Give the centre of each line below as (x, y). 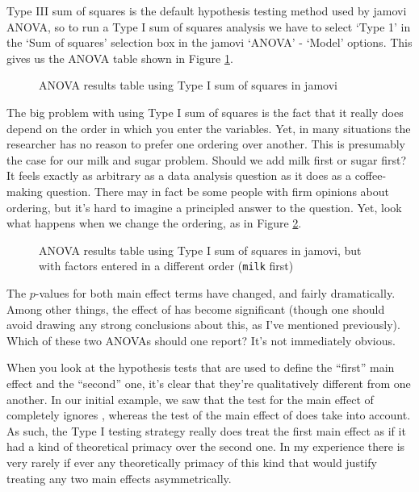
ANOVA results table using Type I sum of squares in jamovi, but (200, 250)
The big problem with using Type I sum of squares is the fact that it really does (205, 112)
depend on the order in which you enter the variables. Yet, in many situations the (209, 128)
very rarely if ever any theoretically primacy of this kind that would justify (192, 462)
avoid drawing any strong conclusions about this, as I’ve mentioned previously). (203, 325)
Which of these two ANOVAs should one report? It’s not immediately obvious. (201, 340)
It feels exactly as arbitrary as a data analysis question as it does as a (179, 175)
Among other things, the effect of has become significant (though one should (196, 309)
